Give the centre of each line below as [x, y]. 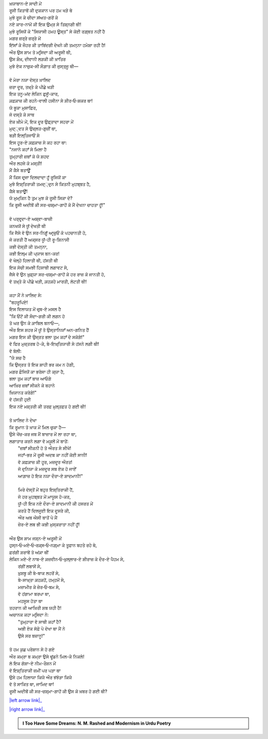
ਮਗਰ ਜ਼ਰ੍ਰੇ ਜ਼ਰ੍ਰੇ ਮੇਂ [25, 38]
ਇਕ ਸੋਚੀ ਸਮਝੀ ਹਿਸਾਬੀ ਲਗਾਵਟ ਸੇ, [39, 268]
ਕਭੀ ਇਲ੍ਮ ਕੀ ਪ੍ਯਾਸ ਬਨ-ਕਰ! [34, 254]
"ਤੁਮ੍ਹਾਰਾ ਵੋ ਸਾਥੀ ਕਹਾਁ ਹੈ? [40, 622]
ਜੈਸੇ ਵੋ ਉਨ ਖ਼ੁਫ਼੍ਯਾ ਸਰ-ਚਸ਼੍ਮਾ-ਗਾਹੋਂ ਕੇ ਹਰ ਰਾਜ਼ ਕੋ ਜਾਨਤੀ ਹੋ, [57, 274]
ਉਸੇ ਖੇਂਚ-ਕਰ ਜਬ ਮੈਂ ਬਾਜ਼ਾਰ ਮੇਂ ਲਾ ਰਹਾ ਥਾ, [43, 434]
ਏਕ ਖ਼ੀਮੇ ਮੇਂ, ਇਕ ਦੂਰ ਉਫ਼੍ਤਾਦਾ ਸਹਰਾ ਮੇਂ [41, 122]
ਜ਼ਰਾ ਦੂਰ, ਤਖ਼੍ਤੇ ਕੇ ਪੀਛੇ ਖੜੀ [32, 87]
